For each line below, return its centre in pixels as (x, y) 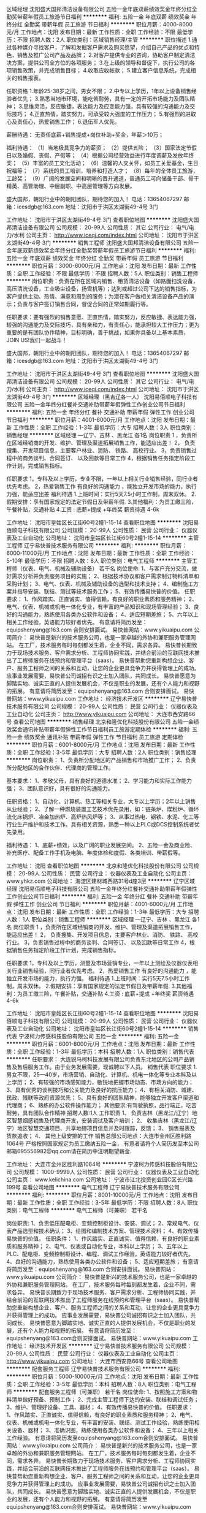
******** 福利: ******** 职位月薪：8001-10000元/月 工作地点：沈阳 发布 (100, 1195)
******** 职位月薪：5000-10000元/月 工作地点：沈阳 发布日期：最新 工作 (100, 1376)
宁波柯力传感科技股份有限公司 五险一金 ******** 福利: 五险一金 (99, 1036)
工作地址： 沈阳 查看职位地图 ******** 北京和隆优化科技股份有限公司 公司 (100, 866)
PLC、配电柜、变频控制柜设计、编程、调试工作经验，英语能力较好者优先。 (100, 1254)
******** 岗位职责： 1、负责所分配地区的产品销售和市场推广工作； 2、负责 (101, 760)
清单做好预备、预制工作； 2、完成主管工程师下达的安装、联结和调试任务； (105, 1399)
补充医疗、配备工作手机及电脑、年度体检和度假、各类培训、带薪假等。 (95, 853)
